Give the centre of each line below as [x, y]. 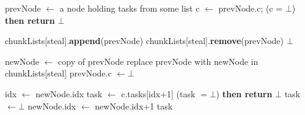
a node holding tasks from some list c [130, 8]
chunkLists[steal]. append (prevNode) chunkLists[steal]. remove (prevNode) [144, 41]
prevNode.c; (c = [251, 8]
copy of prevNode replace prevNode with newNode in [158, 61]
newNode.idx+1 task [134, 106]
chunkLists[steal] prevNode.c [58, 73]
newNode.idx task [69, 93]
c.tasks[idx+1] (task [158, 93]
